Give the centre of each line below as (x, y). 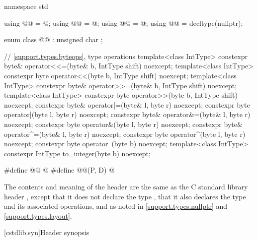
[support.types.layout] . (38, 215)
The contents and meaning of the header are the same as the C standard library (126, 186)
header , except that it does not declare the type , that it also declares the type (125, 196)
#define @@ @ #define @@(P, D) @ (59, 170)
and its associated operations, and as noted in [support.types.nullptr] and (116, 206)
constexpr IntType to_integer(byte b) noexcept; (77, 153)
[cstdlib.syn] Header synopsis (47, 232)
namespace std (26, 6)
